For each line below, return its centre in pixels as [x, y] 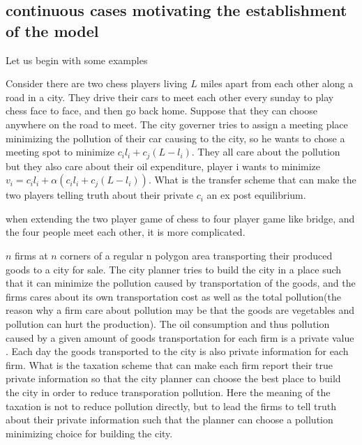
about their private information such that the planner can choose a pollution [169, 420]
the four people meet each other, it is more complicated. [126, 232]
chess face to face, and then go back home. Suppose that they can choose [162, 111]
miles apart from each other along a [277, 83]
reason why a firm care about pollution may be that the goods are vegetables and [180, 310]
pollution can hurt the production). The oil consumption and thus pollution [168, 323]
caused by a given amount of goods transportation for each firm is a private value [180, 337]
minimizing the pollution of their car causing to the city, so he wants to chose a [175, 138]
